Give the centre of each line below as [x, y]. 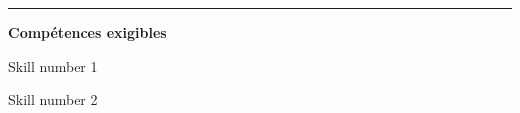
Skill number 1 [53, 65]
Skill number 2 [53, 99]
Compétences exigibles [87, 32]
